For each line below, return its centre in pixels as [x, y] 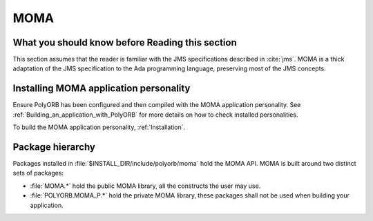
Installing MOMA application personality [102, 89]
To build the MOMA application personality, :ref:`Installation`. [99, 127]
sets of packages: [38, 173]
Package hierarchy [54, 147]
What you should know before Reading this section [125, 42]
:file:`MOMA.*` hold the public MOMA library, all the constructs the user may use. [145, 186]
